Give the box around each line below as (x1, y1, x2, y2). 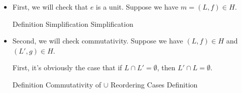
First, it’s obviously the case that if (12, 62, 122, 73)
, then (157, 62, 176, 73)
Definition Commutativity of (12, 79, 101, 89)
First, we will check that (12, 2, 88, 12)
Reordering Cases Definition (110, 79, 198, 89)
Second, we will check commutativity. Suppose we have (12, 35, 183, 46)
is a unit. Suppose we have (96, 2, 179, 12)
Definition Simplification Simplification (12, 18, 133, 29)
